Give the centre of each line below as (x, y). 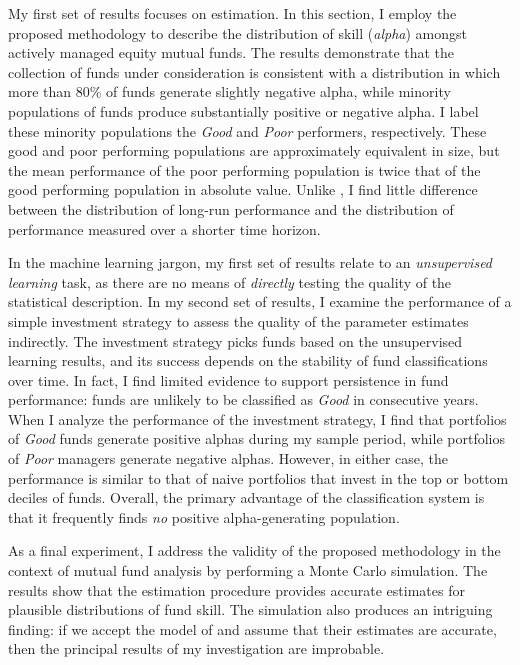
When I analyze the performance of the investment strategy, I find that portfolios (257, 418)
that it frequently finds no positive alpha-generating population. (204, 516)
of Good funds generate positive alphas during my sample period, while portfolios (256, 438)
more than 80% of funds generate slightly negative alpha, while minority (229, 91)
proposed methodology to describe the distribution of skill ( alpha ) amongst (237, 32)
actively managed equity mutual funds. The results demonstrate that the (231, 52)
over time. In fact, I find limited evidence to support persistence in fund (228, 379)
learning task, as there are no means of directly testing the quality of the (230, 281)
